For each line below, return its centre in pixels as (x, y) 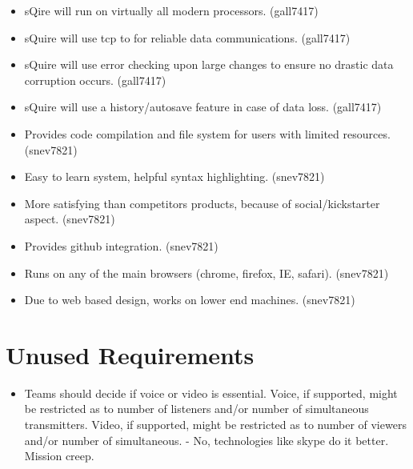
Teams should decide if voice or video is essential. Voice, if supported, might (211, 393)
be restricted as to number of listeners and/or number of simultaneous (196, 409)
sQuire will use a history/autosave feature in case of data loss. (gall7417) (203, 107)
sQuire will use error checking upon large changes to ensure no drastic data (209, 64)
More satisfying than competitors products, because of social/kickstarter (202, 203)
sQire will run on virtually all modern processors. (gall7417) (171, 10)
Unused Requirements (130, 354)
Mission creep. (59, 456)
